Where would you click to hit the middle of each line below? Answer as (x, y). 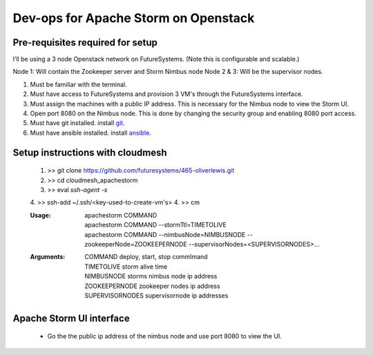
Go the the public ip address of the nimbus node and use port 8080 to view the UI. (165, 336)
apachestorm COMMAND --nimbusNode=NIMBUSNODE (165, 234)
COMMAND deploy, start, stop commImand (146, 257)
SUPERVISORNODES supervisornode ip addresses (156, 295)
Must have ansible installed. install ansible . (90, 133)
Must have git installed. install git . (77, 123)
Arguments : (48, 257)
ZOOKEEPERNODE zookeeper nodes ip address (152, 286)
